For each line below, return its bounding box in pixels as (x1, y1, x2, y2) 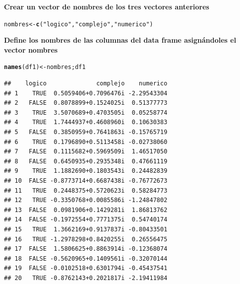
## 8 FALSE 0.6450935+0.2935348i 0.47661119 (4, 157, 168, 165)
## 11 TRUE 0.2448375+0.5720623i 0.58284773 (4, 187, 168, 194)
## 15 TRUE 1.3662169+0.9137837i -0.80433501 (4, 226, 168, 233)
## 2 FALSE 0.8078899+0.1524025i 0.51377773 (4, 99, 168, 107)
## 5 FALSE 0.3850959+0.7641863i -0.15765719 (4, 129, 168, 136)
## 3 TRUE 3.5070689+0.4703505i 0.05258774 (4, 109, 168, 116)
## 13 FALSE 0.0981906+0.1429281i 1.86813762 (4, 206, 168, 213)
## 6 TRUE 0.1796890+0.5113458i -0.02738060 (4, 138, 168, 145)
